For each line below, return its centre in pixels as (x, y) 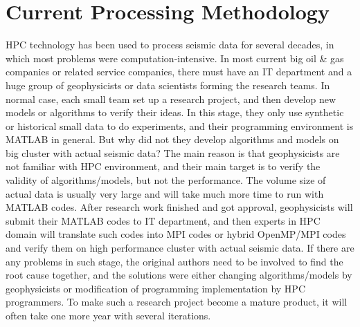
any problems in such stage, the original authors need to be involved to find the (174, 261)
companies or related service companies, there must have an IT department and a (179, 72)
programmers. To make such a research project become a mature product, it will (177, 302)
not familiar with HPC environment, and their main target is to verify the (163, 166)
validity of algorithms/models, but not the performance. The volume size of (166, 180)
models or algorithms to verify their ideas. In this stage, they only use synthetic (175, 112)
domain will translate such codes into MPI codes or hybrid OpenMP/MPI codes (176, 234)
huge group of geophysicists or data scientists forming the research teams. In (168, 85)
